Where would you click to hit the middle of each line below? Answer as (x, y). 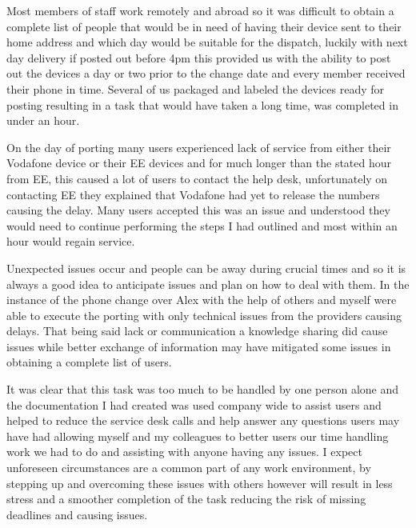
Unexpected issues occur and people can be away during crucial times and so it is (206, 268)
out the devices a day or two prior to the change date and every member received (206, 73)
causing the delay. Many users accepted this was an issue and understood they (198, 210)
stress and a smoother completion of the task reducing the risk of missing (186, 499)
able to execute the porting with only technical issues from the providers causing (204, 315)
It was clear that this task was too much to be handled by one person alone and (203, 389)
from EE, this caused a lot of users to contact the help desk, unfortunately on (197, 178)
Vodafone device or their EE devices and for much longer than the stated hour (199, 163)
